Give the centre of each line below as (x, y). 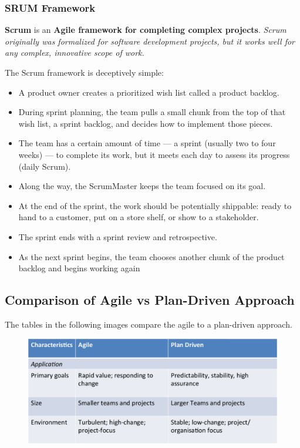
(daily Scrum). (45, 166)
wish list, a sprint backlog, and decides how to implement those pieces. (146, 123)
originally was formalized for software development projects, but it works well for (150, 41)
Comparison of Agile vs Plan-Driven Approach (150, 300)
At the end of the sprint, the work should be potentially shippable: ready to (155, 205)
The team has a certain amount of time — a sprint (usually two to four (147, 143)
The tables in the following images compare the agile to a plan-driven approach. (149, 324)
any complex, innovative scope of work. (75, 53)
